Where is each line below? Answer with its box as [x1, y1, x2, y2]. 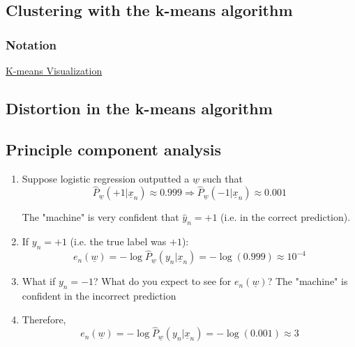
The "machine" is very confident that [22, 210, 179, 224]
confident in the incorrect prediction [22, 288, 176, 302]
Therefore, [22, 311, 66, 326]
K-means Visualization [6, 63, 103, 77]
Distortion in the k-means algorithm [6, 97, 273, 118]
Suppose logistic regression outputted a [22, 171, 190, 185]
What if [22, 274, 56, 288]
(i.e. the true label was [70, 234, 167, 249]
